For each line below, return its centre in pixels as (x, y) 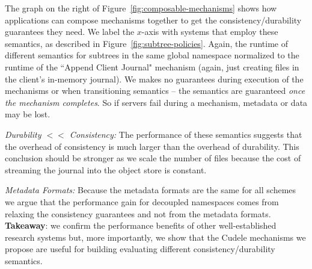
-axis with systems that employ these (210, 32)
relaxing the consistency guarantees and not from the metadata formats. (138, 213)
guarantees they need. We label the (70, 32)
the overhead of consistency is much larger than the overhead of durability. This (152, 146)
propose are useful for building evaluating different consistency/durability (140, 249)
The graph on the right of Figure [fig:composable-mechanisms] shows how (141, 8)
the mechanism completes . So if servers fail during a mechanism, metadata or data (156, 102)
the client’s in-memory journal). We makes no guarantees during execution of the (154, 79)
